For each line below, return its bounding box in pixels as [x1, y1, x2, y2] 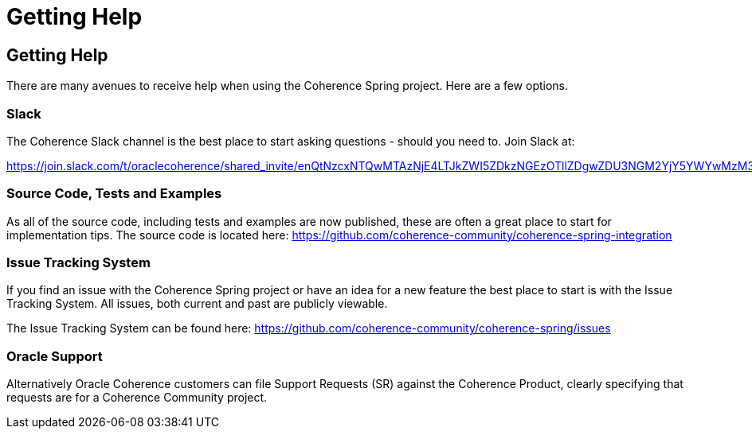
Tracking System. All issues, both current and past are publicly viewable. [6, 297, 388, 311]
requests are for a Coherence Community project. [6, 390, 268, 405]
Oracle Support [6, 348, 103, 364]
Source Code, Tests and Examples [6, 185, 222, 202]
